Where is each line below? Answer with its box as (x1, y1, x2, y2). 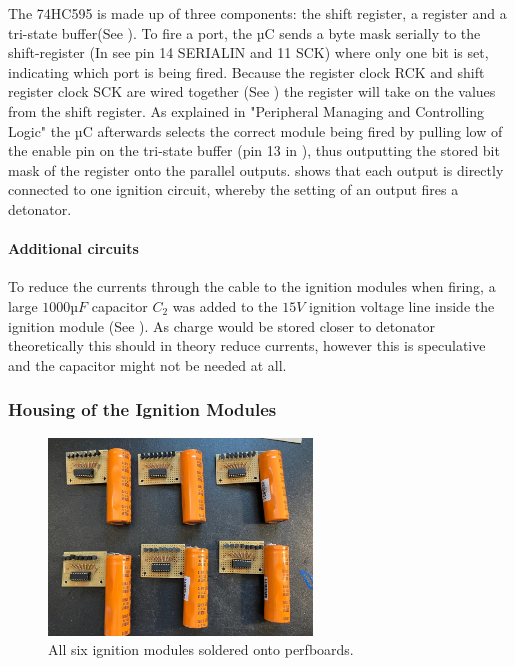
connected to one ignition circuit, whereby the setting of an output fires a (8, 179, 459, 200)
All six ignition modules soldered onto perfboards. (48, 639, 354, 660)
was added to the (172, 295, 278, 316)
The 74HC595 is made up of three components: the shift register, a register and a (8, 3, 507, 23)
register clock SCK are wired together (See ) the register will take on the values (8, 81, 496, 102)
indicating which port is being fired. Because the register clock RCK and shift (8, 61, 485, 82)
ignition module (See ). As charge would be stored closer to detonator (8, 315, 435, 336)
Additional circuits (8, 238, 139, 259)
